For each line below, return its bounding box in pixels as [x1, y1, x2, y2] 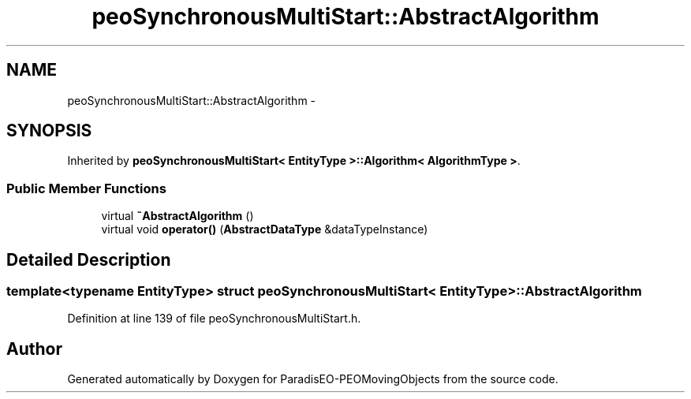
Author [6, 338, 62, 359]
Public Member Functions [6, 180, 166, 196]
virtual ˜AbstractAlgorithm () [101, 209, 254, 223]
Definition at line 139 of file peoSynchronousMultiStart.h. [67, 311, 361, 326]
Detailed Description [6, 249, 171, 270]
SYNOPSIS [6, 121, 92, 141]
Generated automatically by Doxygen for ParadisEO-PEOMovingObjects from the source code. [67, 372, 558, 386]
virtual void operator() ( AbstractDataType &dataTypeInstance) [101, 222, 428, 237]
